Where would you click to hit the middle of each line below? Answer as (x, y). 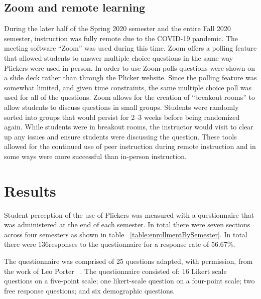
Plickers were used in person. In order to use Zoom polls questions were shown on (129, 67)
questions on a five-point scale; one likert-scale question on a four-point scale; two (129, 281)
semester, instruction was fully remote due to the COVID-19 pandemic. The (121, 38)
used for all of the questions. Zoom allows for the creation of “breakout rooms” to (129, 97)
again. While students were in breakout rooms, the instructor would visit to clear (129, 127)
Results (30, 190)
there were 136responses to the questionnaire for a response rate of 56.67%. (120, 244)
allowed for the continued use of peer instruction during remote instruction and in (130, 146)
